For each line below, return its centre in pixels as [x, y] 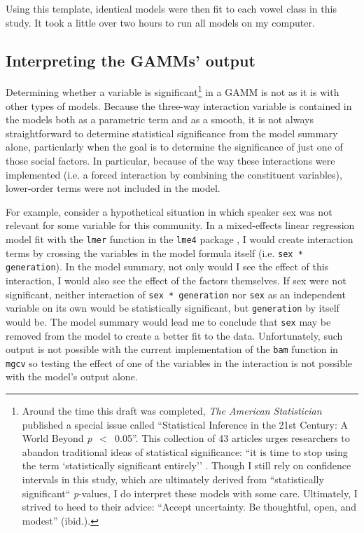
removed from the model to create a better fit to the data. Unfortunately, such [174, 335]
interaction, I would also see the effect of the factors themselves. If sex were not [176, 280]
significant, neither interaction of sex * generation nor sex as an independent [176, 294]
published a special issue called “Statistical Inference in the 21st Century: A [185, 424]
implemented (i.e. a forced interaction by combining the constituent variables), [174, 174]
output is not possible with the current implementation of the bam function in [172, 349]
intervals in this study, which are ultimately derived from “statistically [173, 479]
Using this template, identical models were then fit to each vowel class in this [171, 8]
